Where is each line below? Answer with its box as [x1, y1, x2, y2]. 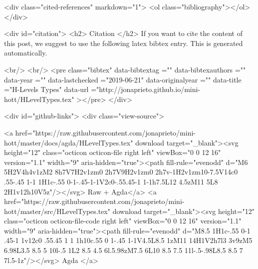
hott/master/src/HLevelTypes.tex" [4, 205, 110, 216]
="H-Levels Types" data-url [4, 84, 89, 94]
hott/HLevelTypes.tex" [4, 93, 74, 104]
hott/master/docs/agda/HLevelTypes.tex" [4, 137, 133, 147]
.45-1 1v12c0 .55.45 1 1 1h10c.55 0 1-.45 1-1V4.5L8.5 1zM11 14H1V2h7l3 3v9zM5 [4, 235, 253, 245]
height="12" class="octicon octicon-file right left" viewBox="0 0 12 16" [4, 147, 221, 157]
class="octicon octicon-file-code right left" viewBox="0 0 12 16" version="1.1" [4, 215, 242, 226]
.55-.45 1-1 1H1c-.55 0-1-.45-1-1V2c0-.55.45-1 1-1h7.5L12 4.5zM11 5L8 [4, 176, 218, 186]
